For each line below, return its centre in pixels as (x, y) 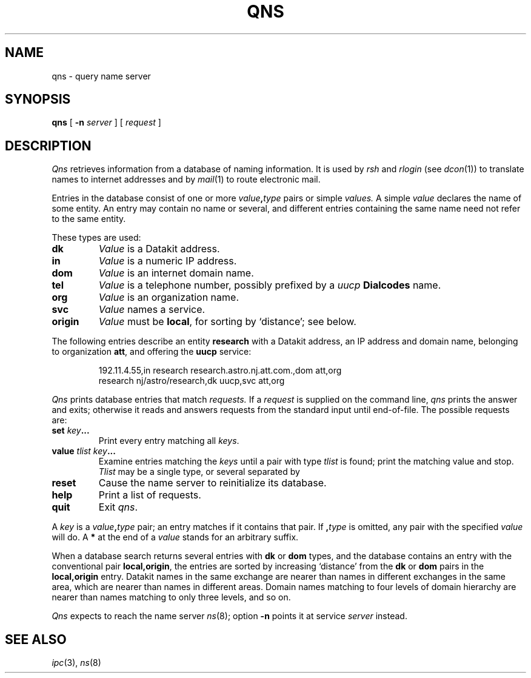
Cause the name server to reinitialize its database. (212, 483)
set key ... (71, 431)
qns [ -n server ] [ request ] (106, 123)
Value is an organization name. (169, 297)
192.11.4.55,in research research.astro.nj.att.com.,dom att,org (220, 371)
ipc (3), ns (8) (76, 663)
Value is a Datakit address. (159, 249)
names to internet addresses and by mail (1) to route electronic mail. (186, 180)
